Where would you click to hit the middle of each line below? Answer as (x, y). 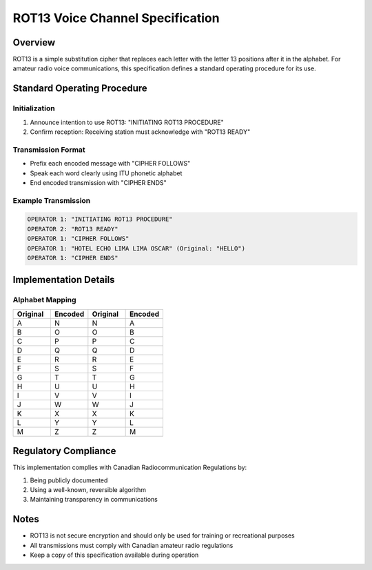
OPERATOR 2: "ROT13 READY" (73, 229)
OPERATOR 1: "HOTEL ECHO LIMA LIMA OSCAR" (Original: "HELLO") (136, 248)
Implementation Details (64, 280)
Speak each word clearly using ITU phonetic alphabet (106, 173)
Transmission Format (49, 150)
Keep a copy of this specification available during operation (114, 555)
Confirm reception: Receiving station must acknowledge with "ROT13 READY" (140, 132)
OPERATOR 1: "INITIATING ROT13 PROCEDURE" (100, 219)
